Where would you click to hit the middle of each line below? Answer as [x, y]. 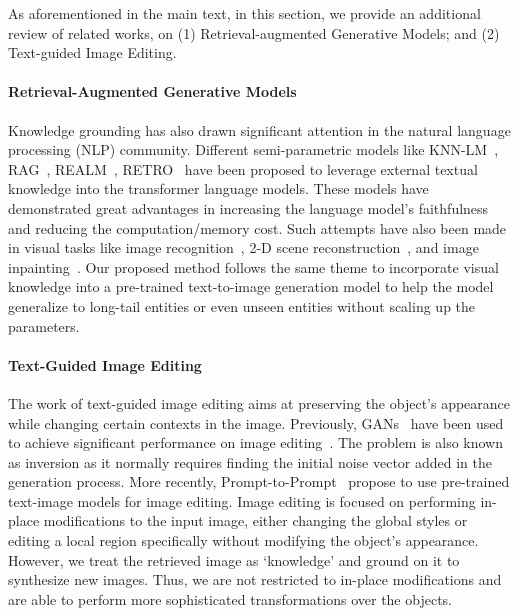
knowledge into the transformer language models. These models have [218, 188]
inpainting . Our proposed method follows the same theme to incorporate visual [253, 266]
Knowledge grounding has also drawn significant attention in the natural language [259, 129]
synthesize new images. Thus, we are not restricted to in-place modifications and [255, 579]
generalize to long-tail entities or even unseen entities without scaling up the [242, 305]
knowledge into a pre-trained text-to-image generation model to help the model [251, 286]
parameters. [44, 325]
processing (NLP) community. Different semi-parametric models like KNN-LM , [253, 149]
